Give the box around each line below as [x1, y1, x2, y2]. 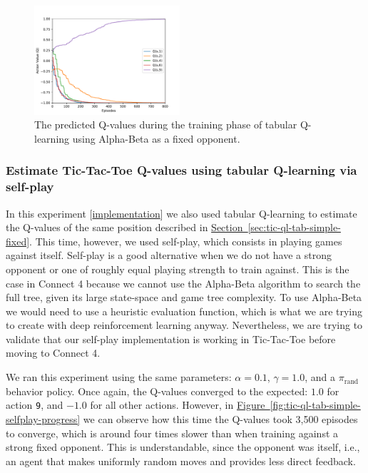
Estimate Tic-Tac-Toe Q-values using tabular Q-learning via [6, 161, 357, 179]
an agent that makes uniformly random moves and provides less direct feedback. [6, 453, 356, 468]
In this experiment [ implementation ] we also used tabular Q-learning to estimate [6, 205, 357, 220]
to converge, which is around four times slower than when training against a [6, 425, 339, 440]
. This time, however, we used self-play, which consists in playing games [29, 233, 342, 248]
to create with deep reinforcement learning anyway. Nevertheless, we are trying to [6, 317, 363, 332]
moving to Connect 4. [6, 345, 101, 360]
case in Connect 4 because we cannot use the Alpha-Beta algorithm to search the [6, 275, 361, 290]
